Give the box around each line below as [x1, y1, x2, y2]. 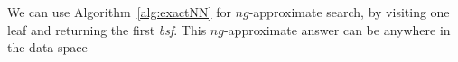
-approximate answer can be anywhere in [223, 20, 451, 39]
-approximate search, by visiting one [248, 3, 450, 21]
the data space [7, 38, 88, 57]
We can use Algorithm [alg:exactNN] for [7, 3, 231, 21]
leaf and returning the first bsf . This [7, 20, 207, 39]
